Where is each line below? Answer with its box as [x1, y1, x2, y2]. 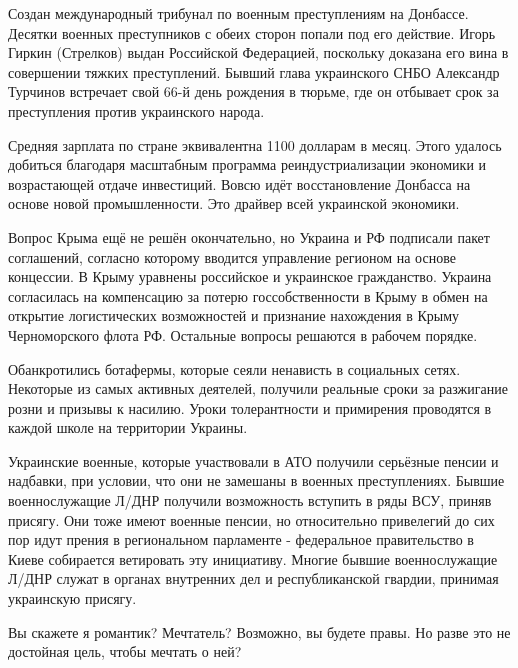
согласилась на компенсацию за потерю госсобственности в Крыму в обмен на [8, 285, 488, 306]
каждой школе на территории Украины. [8, 417, 248, 438]
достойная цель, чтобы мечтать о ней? [8, 641, 242, 662]
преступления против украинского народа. [8, 100, 265, 121]
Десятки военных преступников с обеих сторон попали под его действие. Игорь [8, 22, 496, 43]
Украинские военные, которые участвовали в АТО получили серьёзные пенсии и [8, 450, 499, 471]
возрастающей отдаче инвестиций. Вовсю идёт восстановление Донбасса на [8, 173, 471, 194]
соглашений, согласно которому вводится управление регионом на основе [8, 246, 456, 267]
